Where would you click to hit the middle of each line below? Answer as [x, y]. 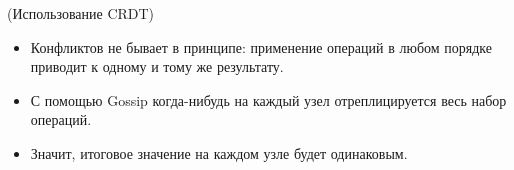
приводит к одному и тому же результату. [157, 66]
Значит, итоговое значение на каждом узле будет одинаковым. [219, 152]
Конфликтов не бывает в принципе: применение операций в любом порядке [261, 46]
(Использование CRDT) [81, 13]
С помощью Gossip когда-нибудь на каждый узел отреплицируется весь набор [268, 99]
